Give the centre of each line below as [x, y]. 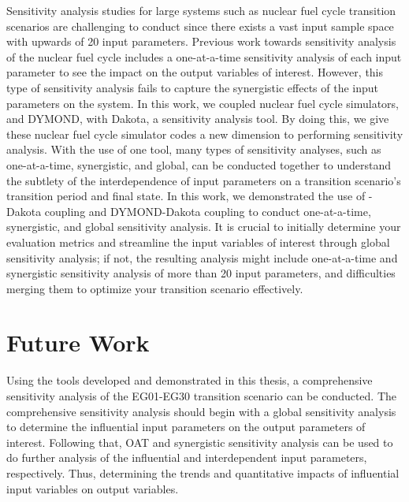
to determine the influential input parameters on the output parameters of [186, 427]
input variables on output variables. [93, 488]
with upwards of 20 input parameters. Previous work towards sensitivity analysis [201, 41]
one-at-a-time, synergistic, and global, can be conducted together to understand [199, 164]
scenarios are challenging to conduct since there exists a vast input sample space [200, 26]
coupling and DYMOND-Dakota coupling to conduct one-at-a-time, [208, 211]
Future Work [78, 342]
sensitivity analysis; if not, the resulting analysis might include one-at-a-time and [202, 257]
